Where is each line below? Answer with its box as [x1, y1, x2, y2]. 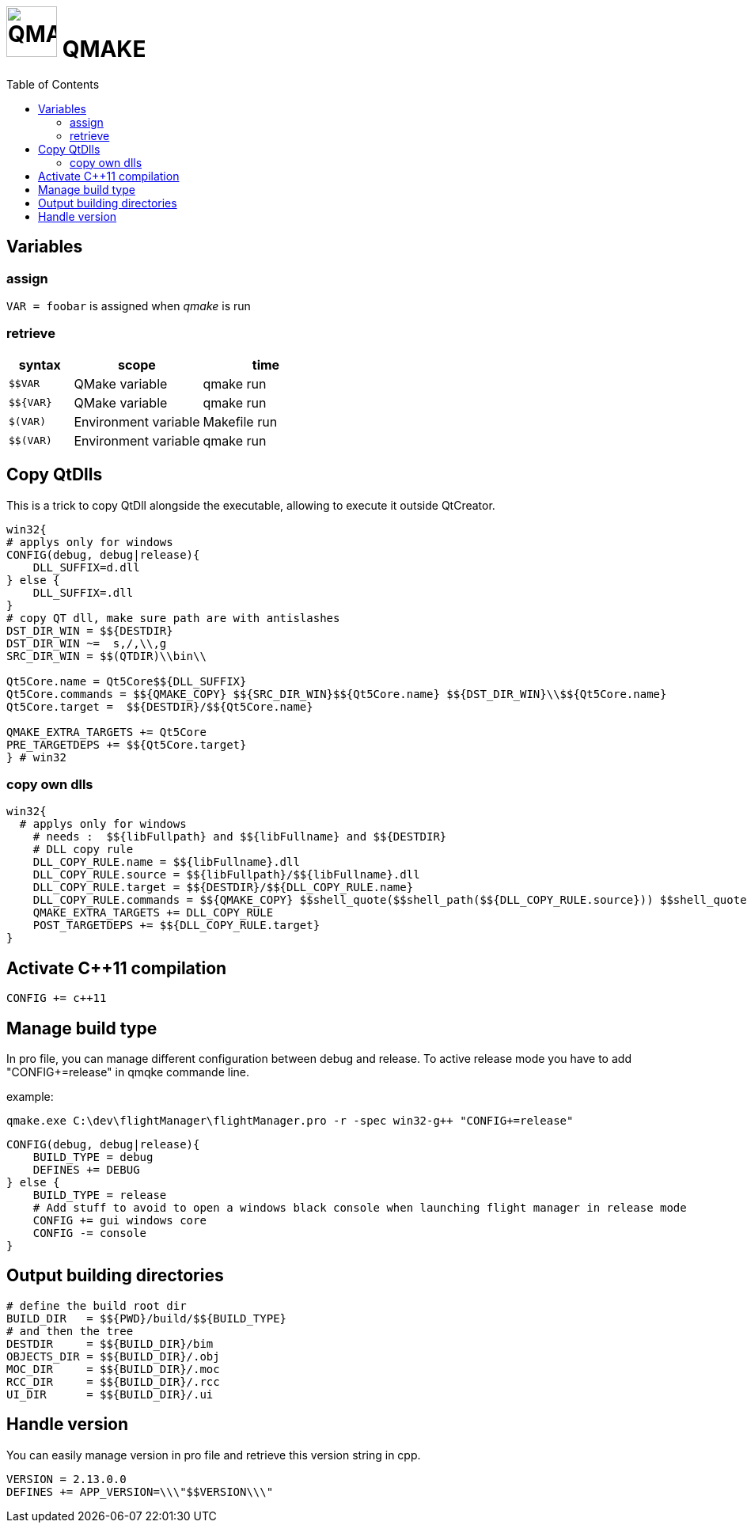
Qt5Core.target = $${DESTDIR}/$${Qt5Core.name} [6, 700, 313, 713]
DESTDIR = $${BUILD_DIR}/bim [6, 1337, 214, 1350]
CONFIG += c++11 [6, 992, 107, 1005]
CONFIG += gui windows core [32, 1214, 207, 1227]
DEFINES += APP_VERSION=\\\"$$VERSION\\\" [6, 1485, 274, 1498]
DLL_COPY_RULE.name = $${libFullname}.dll [32, 856, 300, 869]
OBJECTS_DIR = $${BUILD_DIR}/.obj [6, 1349, 220, 1363]
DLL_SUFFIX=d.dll [32, 560, 140, 574]
